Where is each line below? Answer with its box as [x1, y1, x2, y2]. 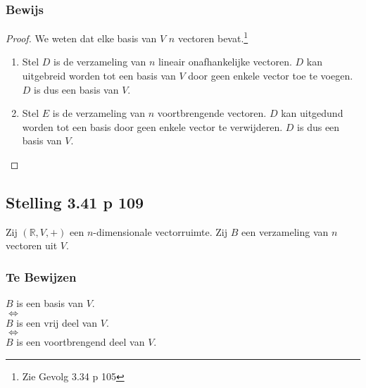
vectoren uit [6, 238, 58, 253]
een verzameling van [241, 224, 329, 239]
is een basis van [16, 296, 84, 311]
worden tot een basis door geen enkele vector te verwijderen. [22, 119, 283, 134]
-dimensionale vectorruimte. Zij [93, 224, 228, 239]
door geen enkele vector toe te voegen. [188, 68, 353, 83]
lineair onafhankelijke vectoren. [158, 54, 292, 69]
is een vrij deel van [16, 315, 98, 330]
